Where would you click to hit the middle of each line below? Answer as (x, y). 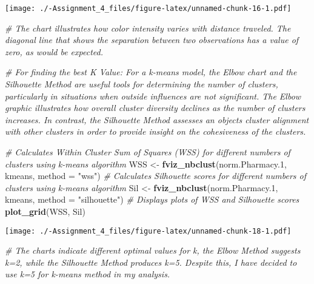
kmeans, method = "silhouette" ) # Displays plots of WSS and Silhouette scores (152, 199)
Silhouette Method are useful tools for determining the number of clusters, (142, 84)
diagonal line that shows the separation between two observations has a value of (152, 40)
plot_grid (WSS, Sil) (45, 211)
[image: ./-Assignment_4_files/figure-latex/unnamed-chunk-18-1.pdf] (148, 231)
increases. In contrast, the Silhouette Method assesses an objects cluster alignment (157, 119)
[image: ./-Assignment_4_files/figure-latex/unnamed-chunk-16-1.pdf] (148, 8)
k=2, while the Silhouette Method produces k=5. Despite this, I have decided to (151, 262)
